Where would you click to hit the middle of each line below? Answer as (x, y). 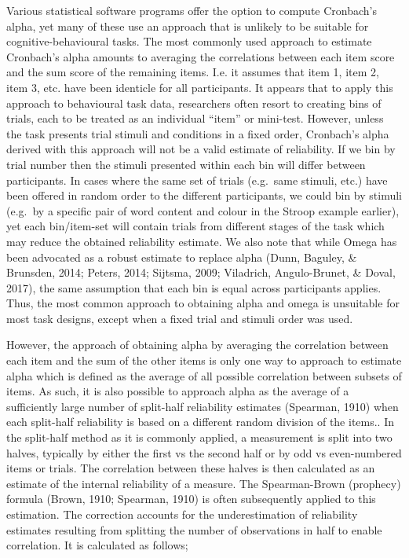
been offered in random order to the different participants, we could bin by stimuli (204, 195)
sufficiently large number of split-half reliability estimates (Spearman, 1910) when (203, 406)
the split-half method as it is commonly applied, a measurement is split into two (199, 437)
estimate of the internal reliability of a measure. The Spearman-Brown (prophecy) (204, 483)
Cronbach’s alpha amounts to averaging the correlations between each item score (201, 56)
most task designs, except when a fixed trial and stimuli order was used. (180, 318)
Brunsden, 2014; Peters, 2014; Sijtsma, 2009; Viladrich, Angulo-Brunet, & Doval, (201, 272)
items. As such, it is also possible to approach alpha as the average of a (178, 391)
